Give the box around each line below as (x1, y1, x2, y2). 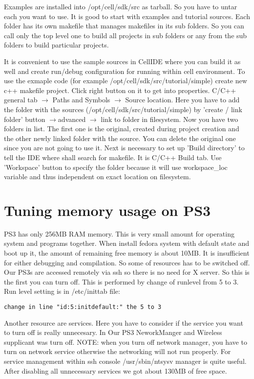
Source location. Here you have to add (125, 95, 240, 105)
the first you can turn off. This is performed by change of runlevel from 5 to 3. (4, 276, 239, 286)
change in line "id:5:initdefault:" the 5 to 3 (4, 303, 162, 310)
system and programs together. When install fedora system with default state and (4, 238, 249, 248)
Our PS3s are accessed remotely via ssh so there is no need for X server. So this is (4, 267, 250, 277)
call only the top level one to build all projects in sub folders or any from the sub (4, 30, 247, 40)
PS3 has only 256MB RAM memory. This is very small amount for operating (4, 228, 234, 238)
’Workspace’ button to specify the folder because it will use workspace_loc (4, 162, 228, 172)
